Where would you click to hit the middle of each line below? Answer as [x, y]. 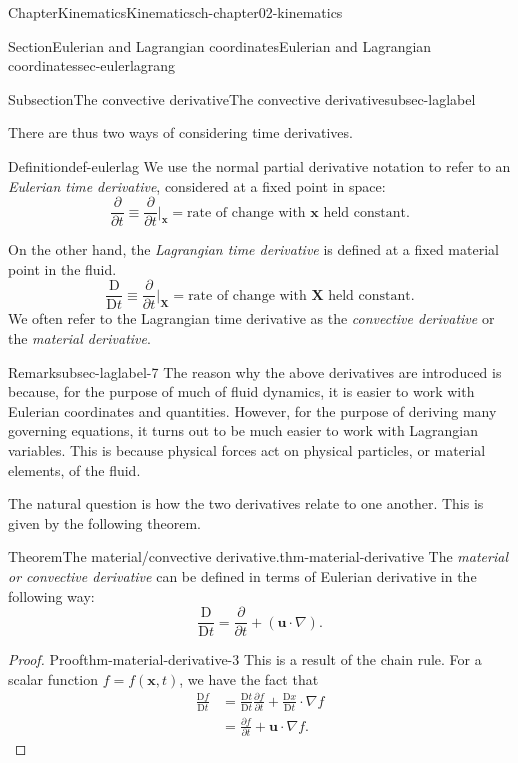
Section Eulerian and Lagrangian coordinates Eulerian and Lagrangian [220, 45]
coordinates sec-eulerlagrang [92, 65]
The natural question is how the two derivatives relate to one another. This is [246, 503]
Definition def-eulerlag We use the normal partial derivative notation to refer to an [259, 165]
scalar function [53, 678]
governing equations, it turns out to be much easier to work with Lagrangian [243, 430]
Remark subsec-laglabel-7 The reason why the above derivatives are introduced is [255, 371]
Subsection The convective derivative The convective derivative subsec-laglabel [242, 98]
